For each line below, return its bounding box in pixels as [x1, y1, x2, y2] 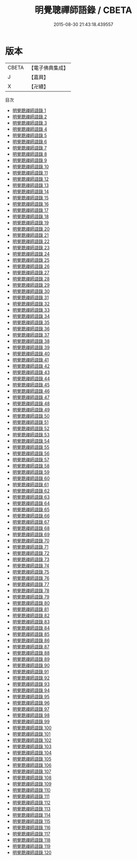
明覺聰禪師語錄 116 [12, 824, 51, 831]
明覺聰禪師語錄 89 [12, 656, 50, 662]
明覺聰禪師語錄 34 [12, 313, 50, 319]
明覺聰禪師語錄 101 [12, 731, 51, 737]
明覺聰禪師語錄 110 [12, 787, 51, 793]
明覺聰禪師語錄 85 [12, 631, 50, 637]
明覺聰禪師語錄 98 [12, 712, 50, 718]
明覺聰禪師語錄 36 [12, 325, 50, 332]
